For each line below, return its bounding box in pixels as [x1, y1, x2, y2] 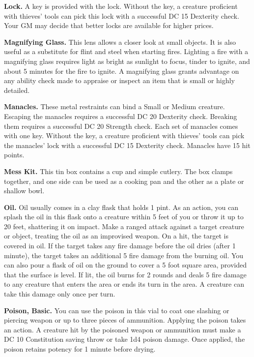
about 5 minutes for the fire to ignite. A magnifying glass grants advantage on [4, 65, 239, 76]
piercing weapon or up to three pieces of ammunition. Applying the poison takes [4, 315, 246, 325]
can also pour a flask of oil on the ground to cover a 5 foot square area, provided [4, 260, 247, 270]
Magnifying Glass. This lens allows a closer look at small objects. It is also [4, 36, 236, 47]
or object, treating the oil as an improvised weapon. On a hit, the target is [4, 231, 228, 241]
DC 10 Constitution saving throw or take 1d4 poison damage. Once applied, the [4, 334, 245, 344]
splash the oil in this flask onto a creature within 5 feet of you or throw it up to [4, 211, 244, 222]
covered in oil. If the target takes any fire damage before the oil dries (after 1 [4, 240, 236, 251]
